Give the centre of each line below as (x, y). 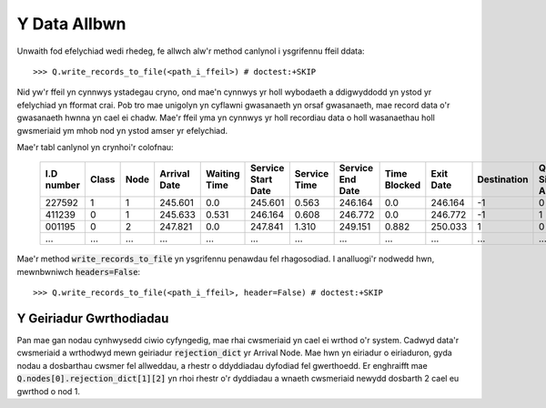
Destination (503, 179)
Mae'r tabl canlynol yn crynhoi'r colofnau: (95, 147)
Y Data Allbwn (71, 24)
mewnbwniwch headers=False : (79, 271)
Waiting (223, 174)
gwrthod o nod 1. (49, 391)
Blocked (403, 185)
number (63, 185)
